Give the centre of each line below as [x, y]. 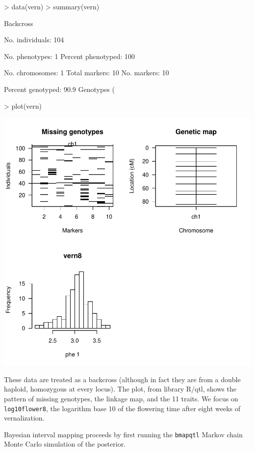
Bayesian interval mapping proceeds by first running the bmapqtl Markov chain [123, 434]
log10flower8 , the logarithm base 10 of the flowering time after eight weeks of [122, 408]
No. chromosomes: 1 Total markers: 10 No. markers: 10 [87, 73]
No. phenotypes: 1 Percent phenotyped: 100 [69, 56]
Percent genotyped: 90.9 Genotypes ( [59, 89]
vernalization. [24, 418]
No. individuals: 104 [34, 40]
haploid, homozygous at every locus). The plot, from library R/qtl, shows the [120, 389]
